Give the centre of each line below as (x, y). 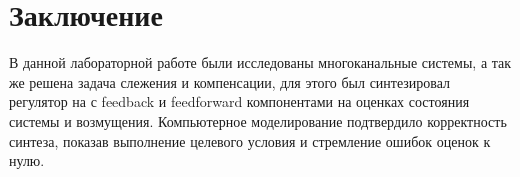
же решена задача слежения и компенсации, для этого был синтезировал (230, 81)
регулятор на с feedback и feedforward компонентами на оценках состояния (239, 101)
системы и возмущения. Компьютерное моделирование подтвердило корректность (258, 120)
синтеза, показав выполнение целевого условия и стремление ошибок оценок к (250, 140)
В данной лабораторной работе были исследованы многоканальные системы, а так (260, 62)
